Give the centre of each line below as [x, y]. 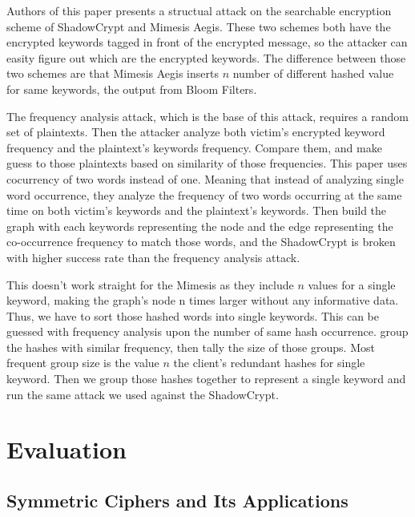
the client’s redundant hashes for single [269, 363]
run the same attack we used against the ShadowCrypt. [143, 394]
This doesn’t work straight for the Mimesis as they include [150, 284]
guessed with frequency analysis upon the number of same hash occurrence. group [207, 331]
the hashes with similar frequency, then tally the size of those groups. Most [191, 347]
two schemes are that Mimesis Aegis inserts [113, 73]
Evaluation [66, 449]
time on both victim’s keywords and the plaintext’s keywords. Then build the [197, 210]
